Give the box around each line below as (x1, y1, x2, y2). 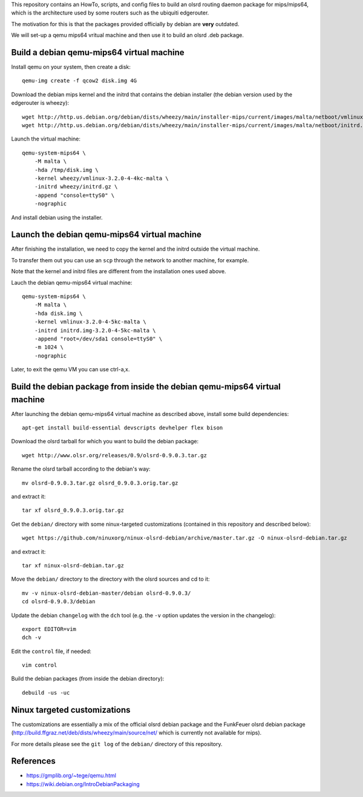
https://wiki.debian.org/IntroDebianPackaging (26, 780, 140, 787)
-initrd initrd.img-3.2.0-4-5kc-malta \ (34, 327, 157, 334)
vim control (22, 662, 57, 669)
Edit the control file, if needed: (11, 647, 92, 655)
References (11, 756, 56, 766)
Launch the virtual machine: (11, 135, 81, 142)
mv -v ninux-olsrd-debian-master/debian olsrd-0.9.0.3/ (22, 589, 191, 597)
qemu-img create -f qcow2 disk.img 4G (22, 78, 137, 84)
